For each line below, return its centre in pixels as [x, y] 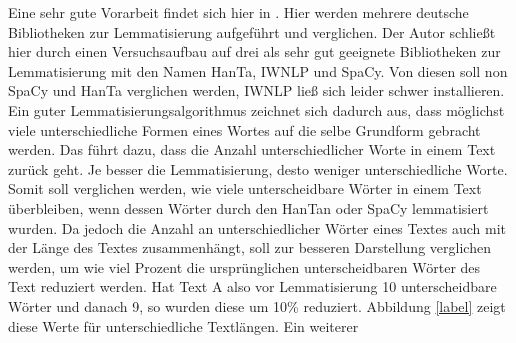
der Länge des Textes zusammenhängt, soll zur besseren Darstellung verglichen [249, 247]
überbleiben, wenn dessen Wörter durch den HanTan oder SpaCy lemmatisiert [248, 207]
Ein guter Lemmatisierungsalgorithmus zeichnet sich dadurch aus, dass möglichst [256, 109]
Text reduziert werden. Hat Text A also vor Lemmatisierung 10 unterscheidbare [252, 286]
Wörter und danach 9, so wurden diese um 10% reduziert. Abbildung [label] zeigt [257, 305]
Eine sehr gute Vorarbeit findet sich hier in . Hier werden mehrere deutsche [238, 12]
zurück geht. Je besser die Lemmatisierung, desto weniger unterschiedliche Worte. [258, 168]
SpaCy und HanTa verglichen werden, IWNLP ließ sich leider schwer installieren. [256, 90]
